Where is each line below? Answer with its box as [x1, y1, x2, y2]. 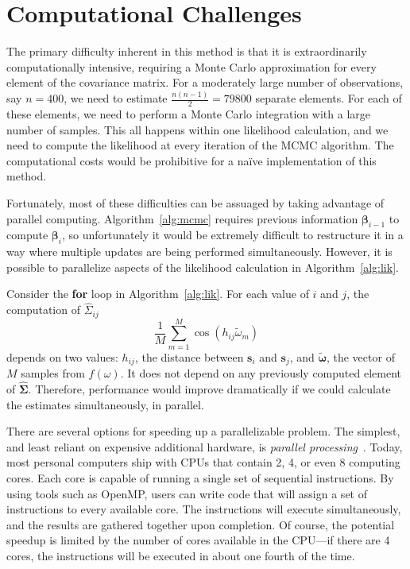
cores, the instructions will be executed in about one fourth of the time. [6, 547, 355, 563]
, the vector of [326, 348, 395, 365]
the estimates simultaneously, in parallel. [6, 396, 204, 412]
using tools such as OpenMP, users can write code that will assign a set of [6, 485, 367, 501]
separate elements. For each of [255, 90, 402, 106]
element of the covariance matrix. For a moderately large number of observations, [6, 74, 404, 91]
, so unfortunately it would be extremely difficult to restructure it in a [62, 226, 404, 243]
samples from [21, 365, 85, 381]
